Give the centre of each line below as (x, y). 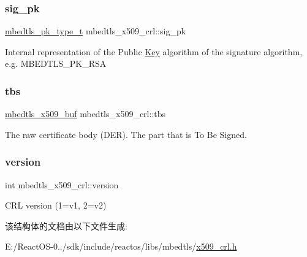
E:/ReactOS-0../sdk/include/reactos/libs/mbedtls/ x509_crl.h (121, 246)
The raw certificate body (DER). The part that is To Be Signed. (126, 134)
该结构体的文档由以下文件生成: (66, 225)
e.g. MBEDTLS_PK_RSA (56, 63)
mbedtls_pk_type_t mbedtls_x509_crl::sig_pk (96, 31)
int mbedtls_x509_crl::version (62, 184)
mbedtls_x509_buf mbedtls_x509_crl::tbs (85, 114)
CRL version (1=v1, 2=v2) (56, 205)
